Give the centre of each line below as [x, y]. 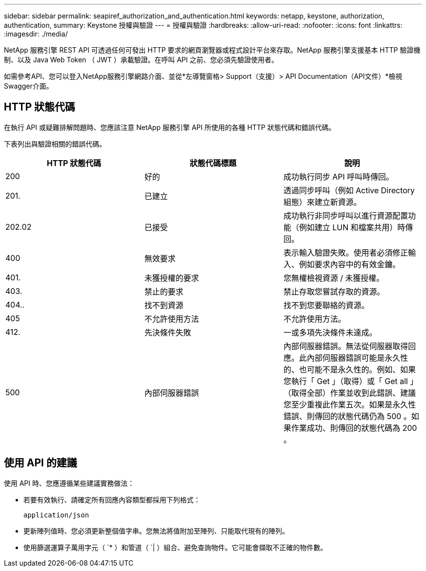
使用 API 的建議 [41, 463]
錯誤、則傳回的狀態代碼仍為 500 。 [347, 416]
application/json [56, 515]
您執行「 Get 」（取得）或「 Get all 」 [351, 381]
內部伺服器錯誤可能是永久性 [357, 358]
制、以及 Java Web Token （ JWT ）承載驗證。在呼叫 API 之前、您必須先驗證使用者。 [141, 60]
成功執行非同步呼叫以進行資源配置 [346, 215]
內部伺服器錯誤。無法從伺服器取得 [346, 346]
